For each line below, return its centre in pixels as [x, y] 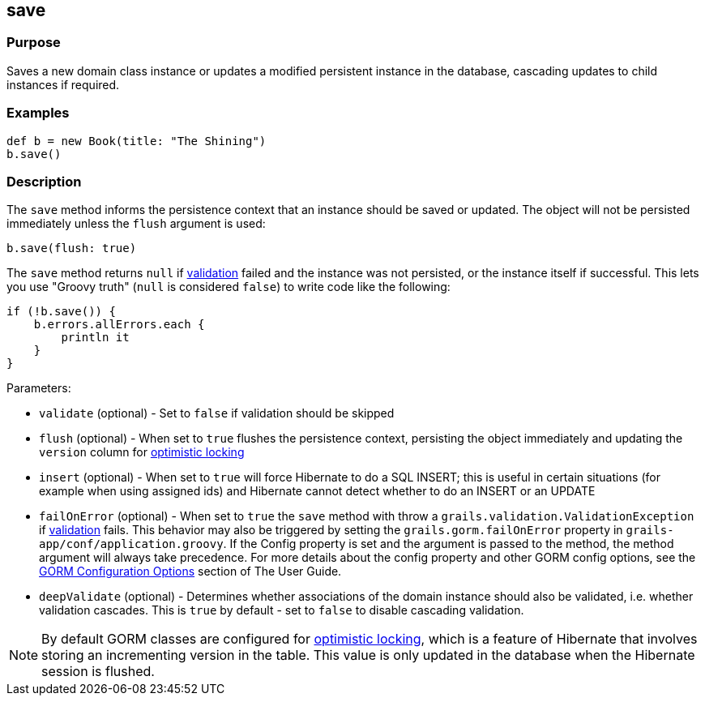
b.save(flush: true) [72, 248]
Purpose [34, 43]
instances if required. [63, 84]
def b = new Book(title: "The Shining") [137, 141]
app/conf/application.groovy [131, 544]
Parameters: [39, 388]
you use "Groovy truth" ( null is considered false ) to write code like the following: [229, 287]
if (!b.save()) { [61, 312]
